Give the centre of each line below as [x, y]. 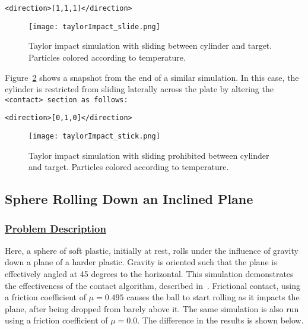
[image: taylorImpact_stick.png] [94, 136]
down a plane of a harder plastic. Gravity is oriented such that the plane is [141, 262]
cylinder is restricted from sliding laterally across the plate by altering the [139, 89]
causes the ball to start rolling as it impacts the [213, 297]
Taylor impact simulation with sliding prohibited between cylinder [149, 155]
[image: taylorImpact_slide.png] [94, 26]
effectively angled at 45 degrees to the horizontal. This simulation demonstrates [149, 274]
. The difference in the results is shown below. [220, 320]
